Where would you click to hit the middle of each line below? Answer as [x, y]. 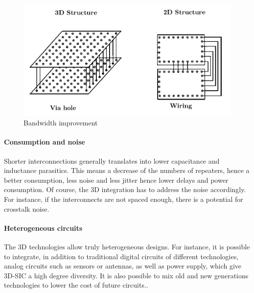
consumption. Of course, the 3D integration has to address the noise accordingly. [125, 189]
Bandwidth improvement [61, 123]
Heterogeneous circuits [43, 228]
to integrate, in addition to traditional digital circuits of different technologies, [121, 256]
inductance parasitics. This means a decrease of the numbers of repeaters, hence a [127, 170]
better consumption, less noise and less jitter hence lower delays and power [116, 180]
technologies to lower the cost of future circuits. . [76, 285]
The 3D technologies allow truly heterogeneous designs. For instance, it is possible [127, 246]
